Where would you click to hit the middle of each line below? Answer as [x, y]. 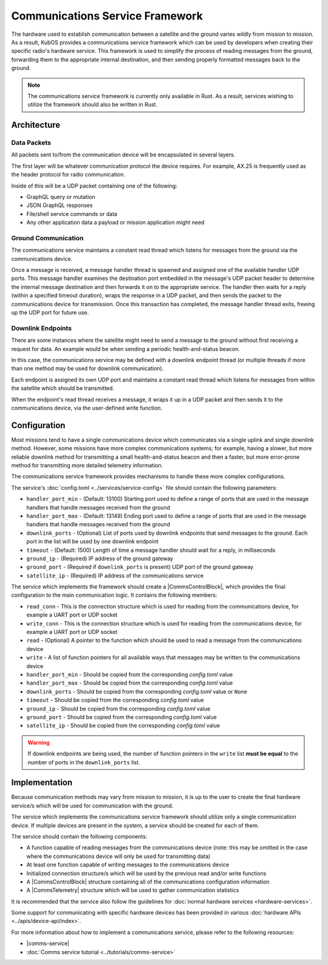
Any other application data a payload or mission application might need [115, 223]
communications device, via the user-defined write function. [87, 408]
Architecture [36, 125]
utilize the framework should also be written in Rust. [93, 105]
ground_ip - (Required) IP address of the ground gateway [100, 558]
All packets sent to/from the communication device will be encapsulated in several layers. [123, 155]
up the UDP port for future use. [50, 313]
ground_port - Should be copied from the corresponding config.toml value [121, 717]
